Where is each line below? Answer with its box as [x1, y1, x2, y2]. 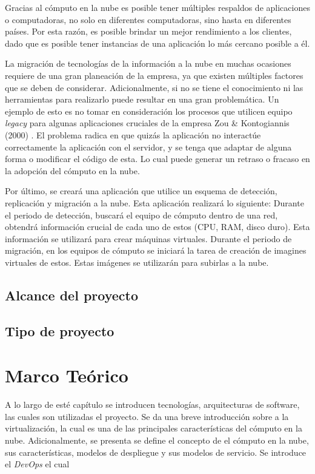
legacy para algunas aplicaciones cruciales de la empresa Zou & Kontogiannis [5, 117, 290, 129]
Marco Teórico [5, 363, 128, 388]
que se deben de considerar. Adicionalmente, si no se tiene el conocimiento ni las [5, 81, 303, 93]
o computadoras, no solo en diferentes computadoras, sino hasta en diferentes [5, 13, 291, 25]
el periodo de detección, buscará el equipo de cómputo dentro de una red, [5, 208, 278, 221]
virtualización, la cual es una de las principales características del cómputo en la [5, 422, 302, 435]
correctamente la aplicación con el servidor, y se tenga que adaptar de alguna [5, 140, 292, 153]
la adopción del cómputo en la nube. [5, 164, 140, 177]
